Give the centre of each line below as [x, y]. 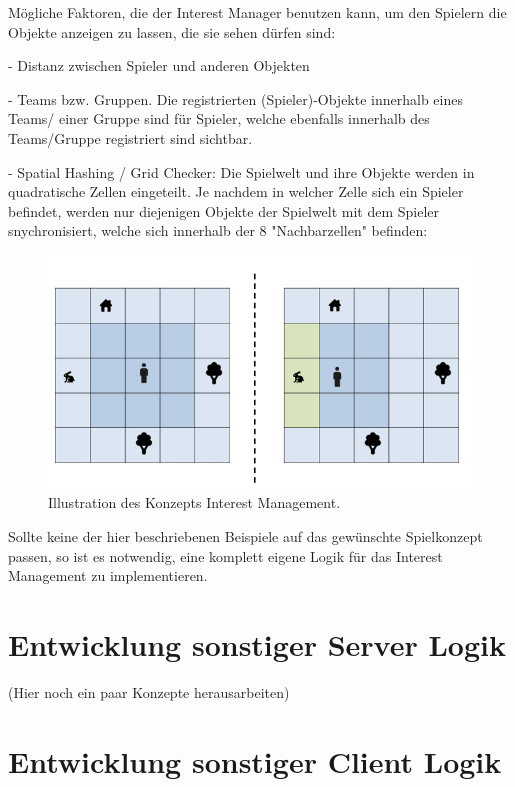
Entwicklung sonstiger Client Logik [255, 760]
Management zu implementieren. [108, 575]
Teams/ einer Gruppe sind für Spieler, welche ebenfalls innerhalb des [219, 118]
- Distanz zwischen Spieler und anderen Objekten [159, 65]
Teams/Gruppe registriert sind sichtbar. [130, 137]
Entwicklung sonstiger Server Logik [257, 643]
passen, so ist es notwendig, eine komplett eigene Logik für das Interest [225, 555]
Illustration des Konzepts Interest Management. [194, 502]
